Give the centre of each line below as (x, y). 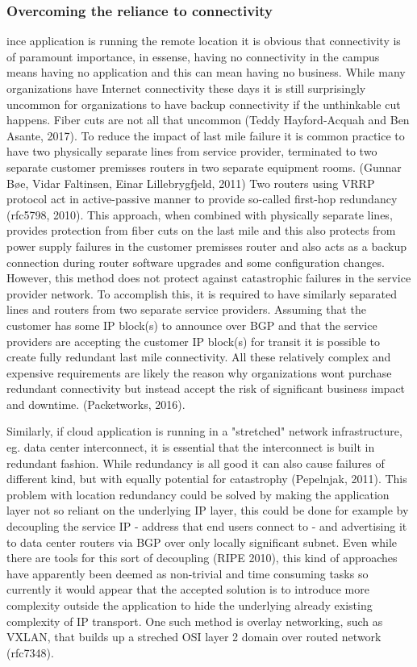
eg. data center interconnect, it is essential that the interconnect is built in (191, 447)
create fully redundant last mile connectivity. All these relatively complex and (199, 357)
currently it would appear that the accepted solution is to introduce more (188, 589)
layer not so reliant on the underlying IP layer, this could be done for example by (208, 510)
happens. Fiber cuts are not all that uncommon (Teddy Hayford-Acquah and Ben (208, 120)
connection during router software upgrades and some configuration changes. (196, 262)
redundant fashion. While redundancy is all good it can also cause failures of (196, 463)
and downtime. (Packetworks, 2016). (96, 404)
